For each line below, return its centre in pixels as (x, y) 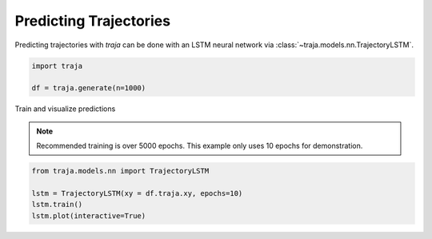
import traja (57, 66)
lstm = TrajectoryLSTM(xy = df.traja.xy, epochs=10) (137, 193)
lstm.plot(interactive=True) (89, 215)
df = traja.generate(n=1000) (89, 88)
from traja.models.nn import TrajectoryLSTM (120, 171)
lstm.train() (57, 205)
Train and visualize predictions (65, 109)
